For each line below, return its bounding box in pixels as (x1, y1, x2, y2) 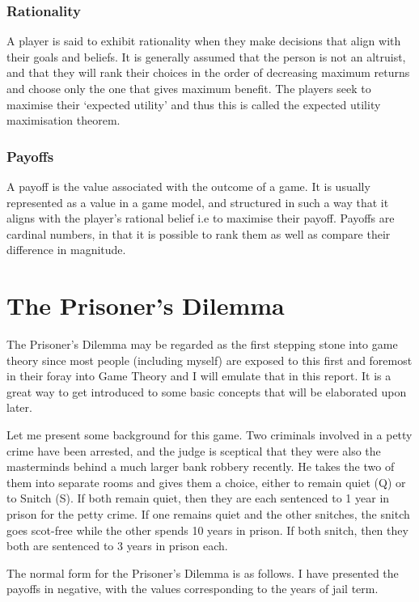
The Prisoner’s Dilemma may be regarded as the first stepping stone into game (6, 336, 398, 353)
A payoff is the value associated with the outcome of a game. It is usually (6, 178, 370, 194)
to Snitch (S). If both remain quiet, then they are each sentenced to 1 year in (6, 490, 390, 507)
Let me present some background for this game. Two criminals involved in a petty (6, 426, 413, 443)
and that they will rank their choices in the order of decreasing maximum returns (6, 64, 410, 81)
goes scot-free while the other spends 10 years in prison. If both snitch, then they (6, 521, 408, 538)
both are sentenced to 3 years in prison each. (6, 537, 228, 554)
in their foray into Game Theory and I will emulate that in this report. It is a (6, 367, 391, 384)
